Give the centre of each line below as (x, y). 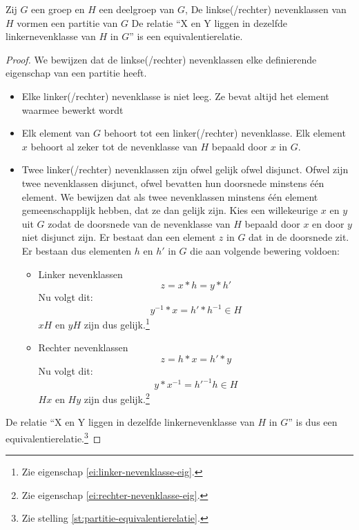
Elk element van (56, 133)
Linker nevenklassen (80, 274)
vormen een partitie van (67, 22)
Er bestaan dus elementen (77, 250)
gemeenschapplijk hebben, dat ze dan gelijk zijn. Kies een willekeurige (170, 210)
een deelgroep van (137, 9)
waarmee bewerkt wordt (72, 109)
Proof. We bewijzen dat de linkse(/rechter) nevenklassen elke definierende (161, 59)
